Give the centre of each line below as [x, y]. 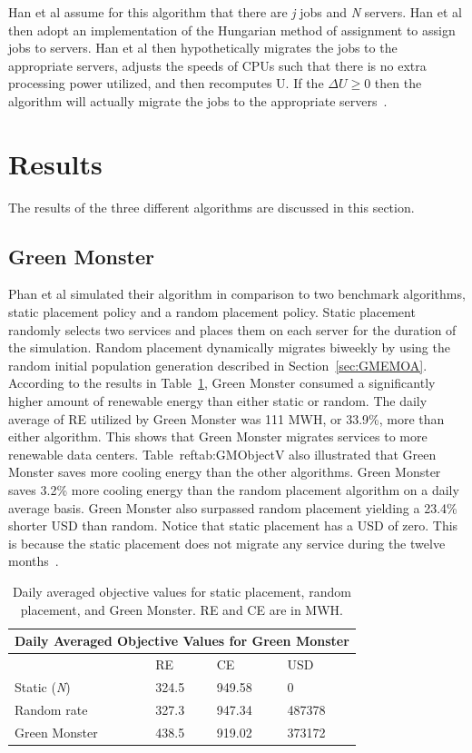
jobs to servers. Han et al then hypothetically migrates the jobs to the [203, 48]
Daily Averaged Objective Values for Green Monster [182, 641]
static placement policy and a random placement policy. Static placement [212, 312]
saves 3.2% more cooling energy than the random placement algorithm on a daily [234, 490]
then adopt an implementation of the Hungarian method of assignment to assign [232, 30]
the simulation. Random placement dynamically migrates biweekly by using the [229, 347]
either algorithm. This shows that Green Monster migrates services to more [218, 436]
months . [34, 561]
